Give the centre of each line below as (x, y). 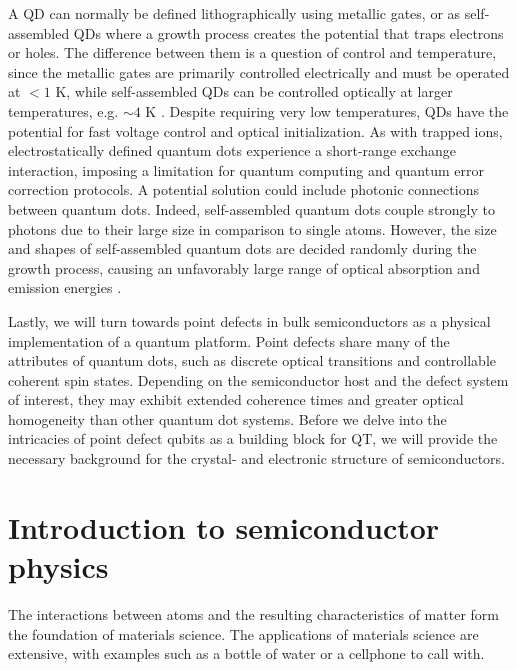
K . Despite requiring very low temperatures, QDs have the (327, 110)
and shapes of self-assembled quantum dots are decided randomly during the (242, 248)
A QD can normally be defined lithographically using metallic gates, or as (234, 13)
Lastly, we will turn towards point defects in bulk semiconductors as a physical (249, 320)
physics (58, 566)
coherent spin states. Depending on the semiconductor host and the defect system (258, 379)
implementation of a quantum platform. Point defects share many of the (229, 340)
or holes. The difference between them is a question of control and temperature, (252, 52)
